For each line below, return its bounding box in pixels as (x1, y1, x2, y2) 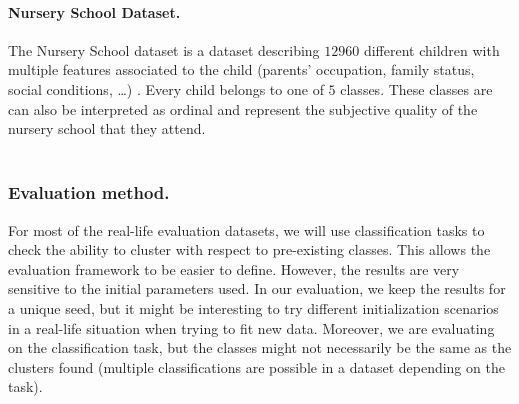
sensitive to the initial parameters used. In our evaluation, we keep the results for (8, 278, 506, 299)
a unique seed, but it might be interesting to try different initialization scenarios (8, 297, 499, 318)
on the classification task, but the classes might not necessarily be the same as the (8, 337, 512, 358)
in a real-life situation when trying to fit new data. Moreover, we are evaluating (8, 317, 495, 338)
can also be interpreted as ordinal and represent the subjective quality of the (8, 98, 478, 119)
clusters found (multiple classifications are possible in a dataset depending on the (8, 356, 505, 377)
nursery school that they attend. (8, 118, 206, 139)
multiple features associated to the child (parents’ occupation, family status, (8, 59, 475, 80)
